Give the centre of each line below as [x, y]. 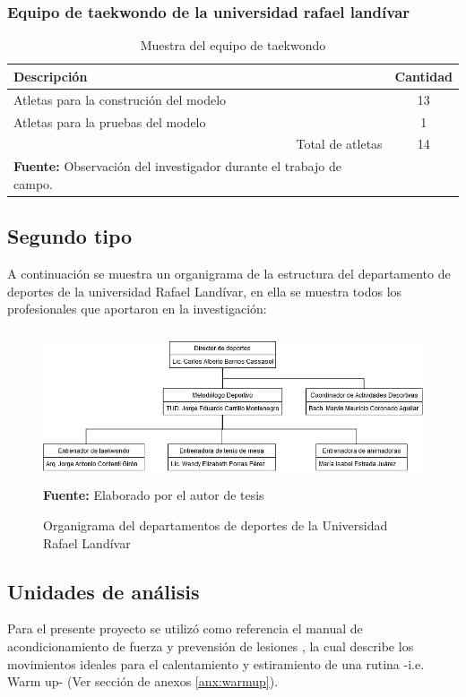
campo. [33, 183]
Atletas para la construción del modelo [120, 99]
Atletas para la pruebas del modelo [110, 121]
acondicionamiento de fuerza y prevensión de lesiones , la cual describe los [211, 646]
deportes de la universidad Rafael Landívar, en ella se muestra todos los [205, 291]
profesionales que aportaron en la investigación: [137, 309]
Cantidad [423, 76]
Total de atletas [339, 144]
